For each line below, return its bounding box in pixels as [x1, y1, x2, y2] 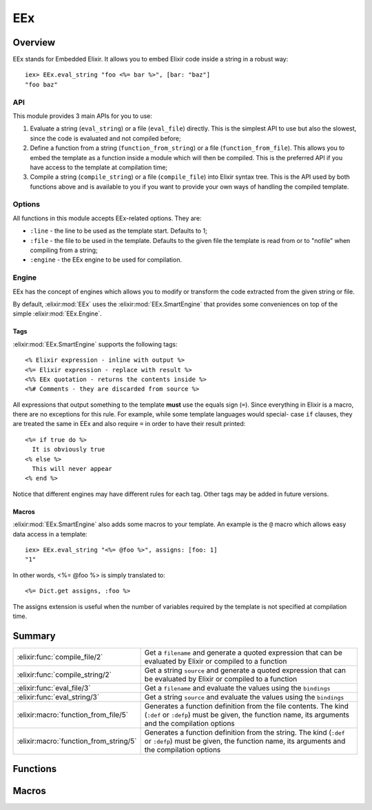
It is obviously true [32, 445, 105, 454]
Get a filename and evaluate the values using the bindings [144, 683, 331, 693]
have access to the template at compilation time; [30, 163, 168, 171]
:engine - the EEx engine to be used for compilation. [30, 255, 183, 264]
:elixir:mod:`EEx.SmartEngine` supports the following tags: [12, 340, 178, 348]
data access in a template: [12, 530, 87, 538]
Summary [12, 630, 56, 642]
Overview [12, 37, 56, 48]
